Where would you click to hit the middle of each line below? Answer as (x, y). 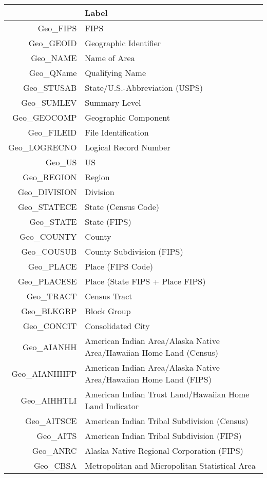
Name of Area (110, 58)
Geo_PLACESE (47, 281)
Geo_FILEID (52, 132)
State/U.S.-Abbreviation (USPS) (144, 88)
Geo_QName (53, 73)
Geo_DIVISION (47, 192)
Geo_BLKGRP (49, 311)
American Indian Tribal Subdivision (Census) (167, 421)
